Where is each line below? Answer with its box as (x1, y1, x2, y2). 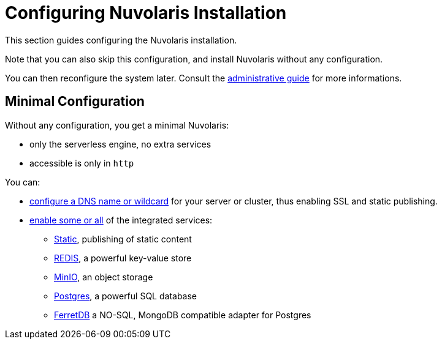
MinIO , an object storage (54, 271, 153, 282)
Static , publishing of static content (54, 233, 192, 244)
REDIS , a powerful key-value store (54, 252, 192, 263)
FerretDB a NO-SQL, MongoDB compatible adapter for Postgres (54, 309, 311, 320)
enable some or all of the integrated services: (29, 214, 213, 225)
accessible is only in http (29, 157, 134, 168)
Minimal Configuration (5, 94, 145, 110)
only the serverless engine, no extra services (29, 138, 211, 149)
